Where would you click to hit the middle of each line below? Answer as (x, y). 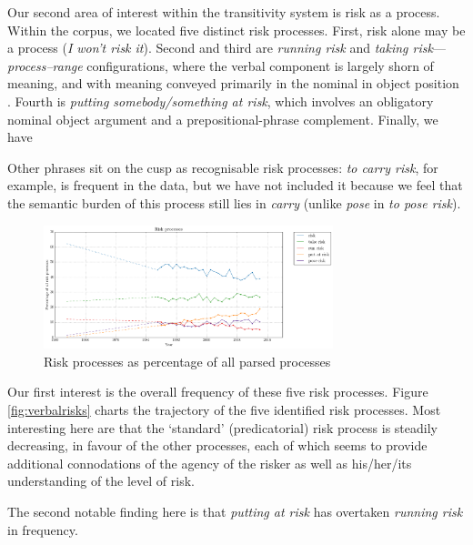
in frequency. (43, 529)
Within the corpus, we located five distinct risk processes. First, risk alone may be (236, 30)
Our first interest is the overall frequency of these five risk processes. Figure (218, 392)
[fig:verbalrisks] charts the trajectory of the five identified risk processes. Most (224, 410)
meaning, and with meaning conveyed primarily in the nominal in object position (233, 83)
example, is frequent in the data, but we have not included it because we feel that (235, 185)
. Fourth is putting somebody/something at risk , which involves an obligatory (221, 101)
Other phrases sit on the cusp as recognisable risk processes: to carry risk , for (223, 167)
